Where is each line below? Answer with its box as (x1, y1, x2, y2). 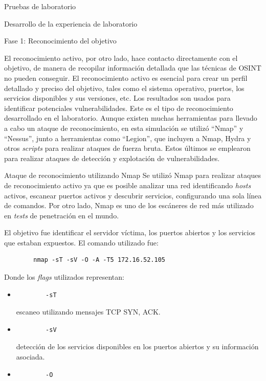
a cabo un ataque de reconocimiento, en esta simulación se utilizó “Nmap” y (4, 122, 243, 133)
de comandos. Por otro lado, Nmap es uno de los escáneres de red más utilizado (4, 200, 254, 211)
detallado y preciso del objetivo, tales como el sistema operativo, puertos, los (4, 82, 245, 93)
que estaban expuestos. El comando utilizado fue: (4, 237, 159, 248)
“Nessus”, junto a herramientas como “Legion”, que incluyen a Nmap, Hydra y (4, 132, 251, 143)
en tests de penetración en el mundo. (4, 210, 119, 220)
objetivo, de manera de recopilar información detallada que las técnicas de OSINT (4, 62, 261, 73)
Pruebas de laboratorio (4, 1, 76, 11)
